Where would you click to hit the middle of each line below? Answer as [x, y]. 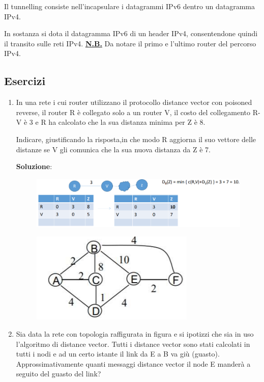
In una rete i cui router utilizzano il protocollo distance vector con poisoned [134, 102]
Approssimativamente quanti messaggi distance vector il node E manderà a [133, 363]
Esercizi [25, 81]
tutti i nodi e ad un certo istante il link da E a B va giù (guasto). [118, 354]
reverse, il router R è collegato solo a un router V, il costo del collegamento [133, 112]
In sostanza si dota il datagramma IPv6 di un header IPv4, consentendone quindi [131, 33]
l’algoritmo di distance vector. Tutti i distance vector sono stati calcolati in [133, 344]
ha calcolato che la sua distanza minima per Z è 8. [127, 122]
